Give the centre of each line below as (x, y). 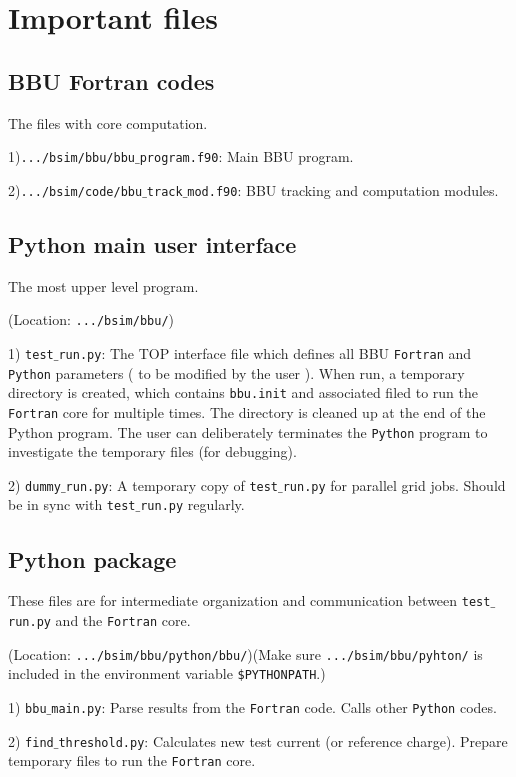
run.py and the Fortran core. (99, 619)
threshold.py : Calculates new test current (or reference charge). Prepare (283, 740)
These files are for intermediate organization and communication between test (249, 600)
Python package (92, 558)
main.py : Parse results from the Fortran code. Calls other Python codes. (274, 706)
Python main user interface (152, 243)
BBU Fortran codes (111, 80)
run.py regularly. (192, 504)
